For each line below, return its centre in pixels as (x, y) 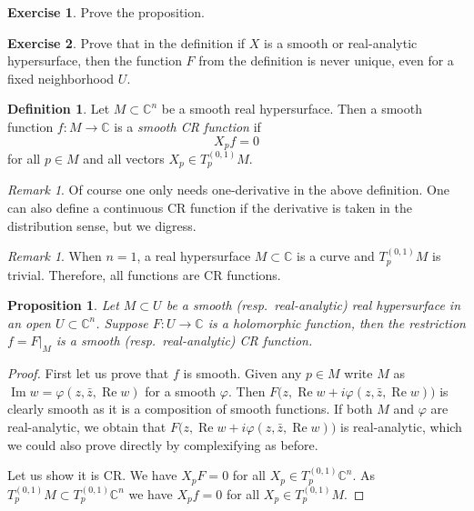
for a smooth (181, 391)
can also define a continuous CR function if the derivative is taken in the (210, 208)
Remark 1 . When (55, 256)
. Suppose (122, 322)
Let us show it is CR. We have (92, 475)
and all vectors (124, 159)
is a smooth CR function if (187, 126)
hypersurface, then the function (95, 60)
